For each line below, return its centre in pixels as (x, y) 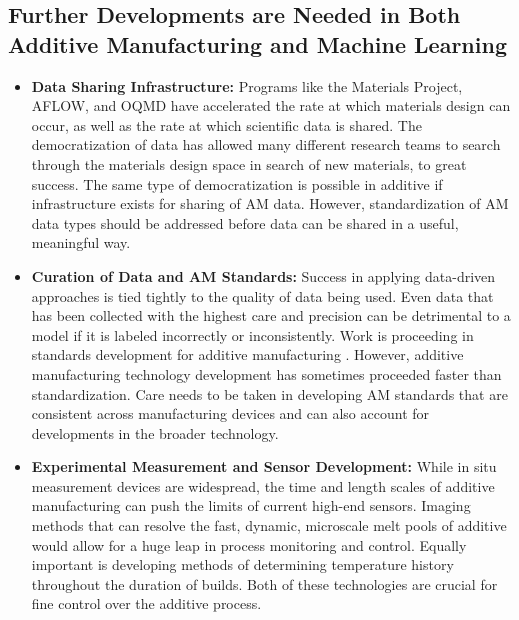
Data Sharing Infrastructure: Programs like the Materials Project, (247, 85)
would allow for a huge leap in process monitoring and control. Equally (249, 544)
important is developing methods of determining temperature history (242, 564)
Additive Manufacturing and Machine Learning (257, 43)
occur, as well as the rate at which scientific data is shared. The (226, 124)
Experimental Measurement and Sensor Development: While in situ (264, 466)
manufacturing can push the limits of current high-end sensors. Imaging (251, 505)
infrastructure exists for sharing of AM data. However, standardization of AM (270, 203)
